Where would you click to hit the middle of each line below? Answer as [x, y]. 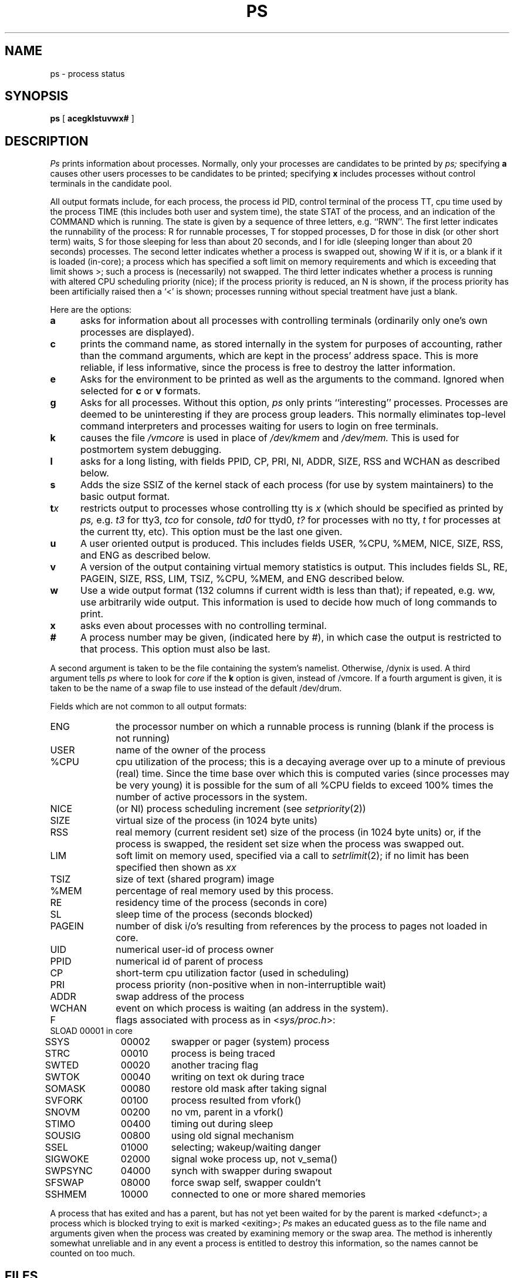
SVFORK [64, 1100]
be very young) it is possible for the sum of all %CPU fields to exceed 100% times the [305, 785]
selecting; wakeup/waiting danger [246, 1147]
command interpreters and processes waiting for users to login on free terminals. [259, 426]
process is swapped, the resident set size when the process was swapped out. [290, 844]
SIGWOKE [67, 1159]
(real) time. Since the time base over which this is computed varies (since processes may [313, 774]
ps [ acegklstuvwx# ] [92, 119]
